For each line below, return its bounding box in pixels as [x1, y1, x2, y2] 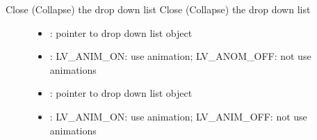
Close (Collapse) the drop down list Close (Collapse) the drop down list [6, 2, 311, 16]
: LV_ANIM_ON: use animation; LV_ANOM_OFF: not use [49, 49, 311, 63]
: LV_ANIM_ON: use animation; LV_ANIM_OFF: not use [49, 109, 307, 123]
